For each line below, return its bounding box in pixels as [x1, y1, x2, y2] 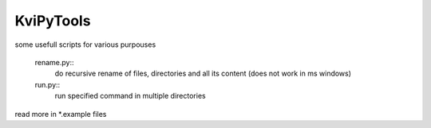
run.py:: [34, 80, 61, 89]
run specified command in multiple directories [54, 91, 207, 101]
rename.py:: [34, 57, 75, 67]
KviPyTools [14, 12, 91, 29]
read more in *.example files [14, 109, 107, 118]
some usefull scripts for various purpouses [14, 40, 156, 49]
